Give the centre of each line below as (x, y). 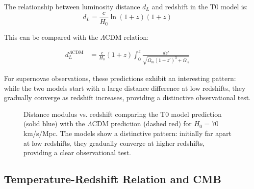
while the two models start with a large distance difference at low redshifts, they (125, 88)
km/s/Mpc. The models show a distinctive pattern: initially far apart (127, 133)
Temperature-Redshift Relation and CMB (113, 179)
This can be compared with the (51, 37)
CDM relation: (127, 37)
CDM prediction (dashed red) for (142, 123)
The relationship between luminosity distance (72, 6)
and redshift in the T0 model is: (200, 6)
